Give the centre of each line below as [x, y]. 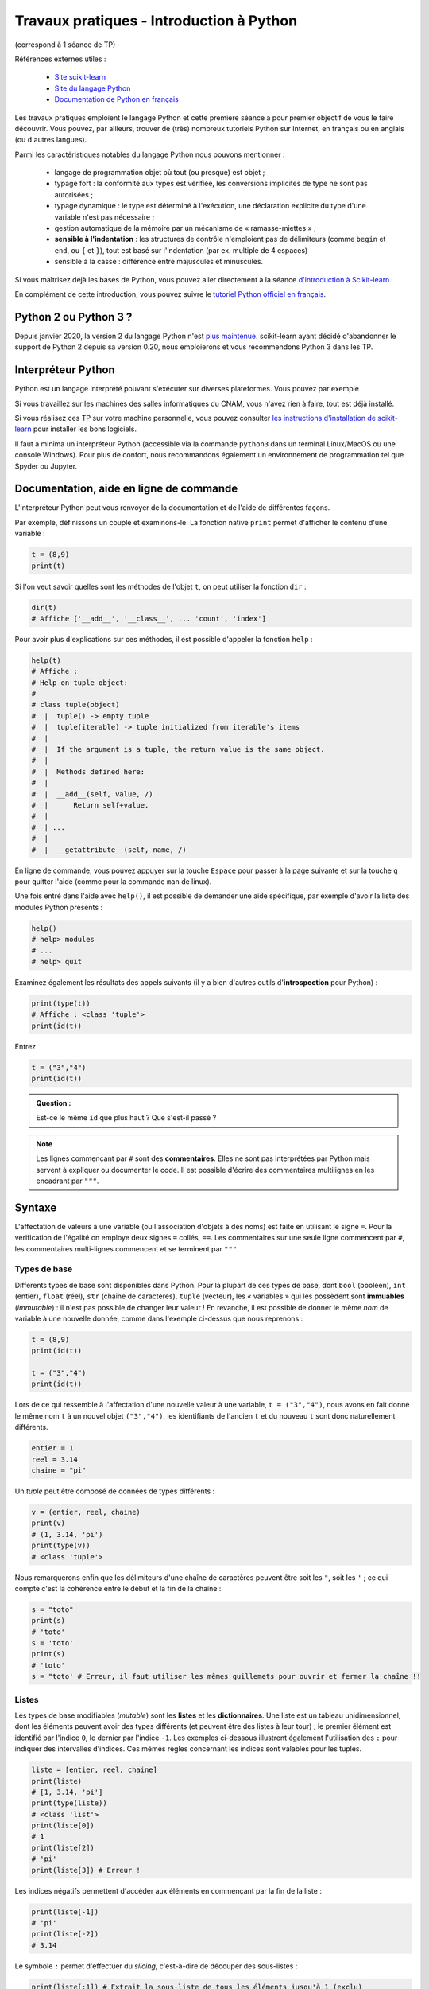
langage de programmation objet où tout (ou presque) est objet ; [160, 173]
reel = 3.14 [55, 1459]
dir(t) [44, 607]
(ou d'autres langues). [51, 140]
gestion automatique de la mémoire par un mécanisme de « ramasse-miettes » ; [186, 228]
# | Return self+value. [90, 805]
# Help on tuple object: [80, 683]
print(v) [48, 1523]
